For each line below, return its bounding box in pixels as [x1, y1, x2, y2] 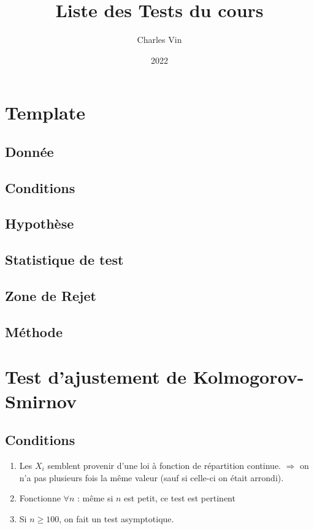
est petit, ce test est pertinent [124, 492, 235, 504]
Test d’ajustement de [5, 364, 186, 389]
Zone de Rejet [5, 286, 96, 305]
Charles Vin [137, 33, 182, 46]
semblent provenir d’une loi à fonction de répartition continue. [47, 459, 281, 471]
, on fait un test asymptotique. [59, 512, 174, 525]
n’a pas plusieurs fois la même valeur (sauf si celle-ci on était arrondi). [19, 471, 284, 484]
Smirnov [5, 388, 77, 413]
